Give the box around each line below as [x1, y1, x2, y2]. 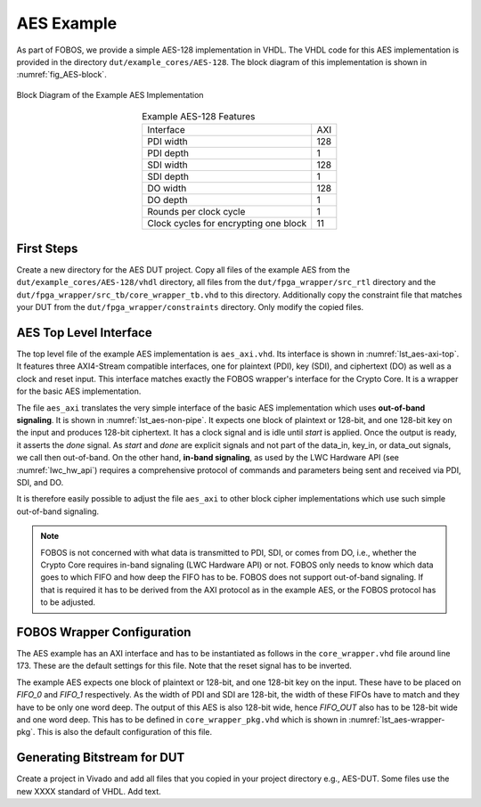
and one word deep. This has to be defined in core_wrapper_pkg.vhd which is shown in [16, 713, 347, 725]
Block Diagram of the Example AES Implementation [16, 89, 204, 100]
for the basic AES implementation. [16, 386, 142, 396]
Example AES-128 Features [141, 110, 256, 123]
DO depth [147, 194, 188, 207]
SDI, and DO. [16, 477, 64, 487]
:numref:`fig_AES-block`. [16, 69, 107, 80]
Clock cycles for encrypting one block [147, 217, 307, 230]
